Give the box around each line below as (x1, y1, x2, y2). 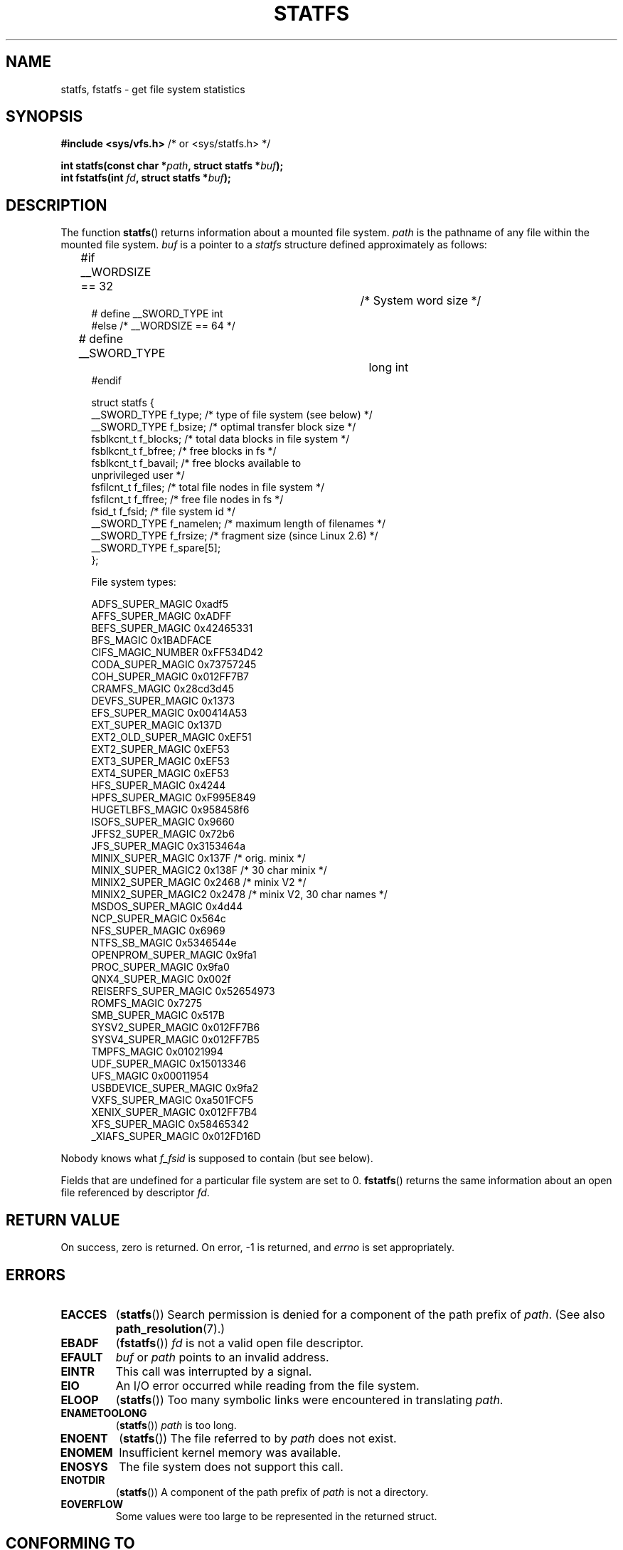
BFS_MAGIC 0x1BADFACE (91, 634, 212, 647)
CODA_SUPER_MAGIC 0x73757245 (91, 658, 257, 671)
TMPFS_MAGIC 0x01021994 (91, 1045, 223, 1058)
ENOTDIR (60, 1473, 105, 1486)
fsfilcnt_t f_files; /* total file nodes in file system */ (91, 481, 325, 494)
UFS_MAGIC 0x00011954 (91, 1070, 209, 1082)
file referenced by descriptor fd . (60, 1186, 210, 1199)
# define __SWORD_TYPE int (91, 307, 223, 320)
